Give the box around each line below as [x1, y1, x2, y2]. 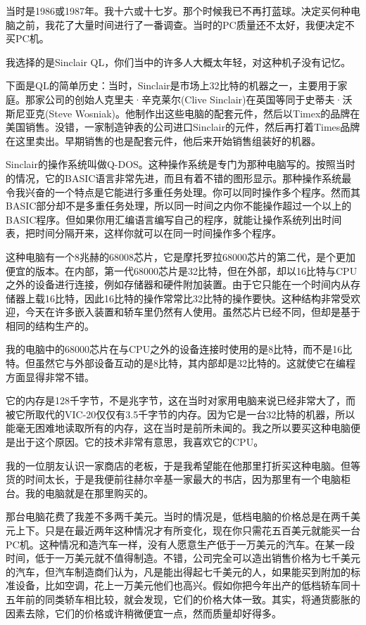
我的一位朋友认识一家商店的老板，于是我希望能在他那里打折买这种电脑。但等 [6, 458, 360, 472]
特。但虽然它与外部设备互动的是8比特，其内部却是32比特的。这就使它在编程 [6, 356, 355, 371]
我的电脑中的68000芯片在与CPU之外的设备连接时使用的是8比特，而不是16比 [6, 342, 353, 356]
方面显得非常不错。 [6, 369, 94, 384]
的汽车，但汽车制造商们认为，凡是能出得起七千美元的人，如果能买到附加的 [6, 564, 351, 579]
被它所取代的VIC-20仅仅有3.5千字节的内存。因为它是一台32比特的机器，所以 [6, 406, 355, 421]
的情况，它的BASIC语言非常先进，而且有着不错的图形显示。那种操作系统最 [6, 170, 352, 185]
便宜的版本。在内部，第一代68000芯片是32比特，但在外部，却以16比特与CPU [6, 263, 358, 278]
